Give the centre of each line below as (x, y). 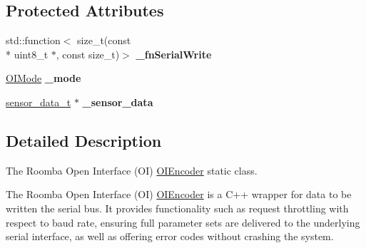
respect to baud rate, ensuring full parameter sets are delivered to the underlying (183, 222)
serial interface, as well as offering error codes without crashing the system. (170, 236)
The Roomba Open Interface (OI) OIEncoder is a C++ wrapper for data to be (179, 194)
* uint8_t (27, 54)
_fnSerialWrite (174, 54)
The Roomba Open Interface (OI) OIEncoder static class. (132, 170)
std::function (33, 40)
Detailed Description (84, 140)
